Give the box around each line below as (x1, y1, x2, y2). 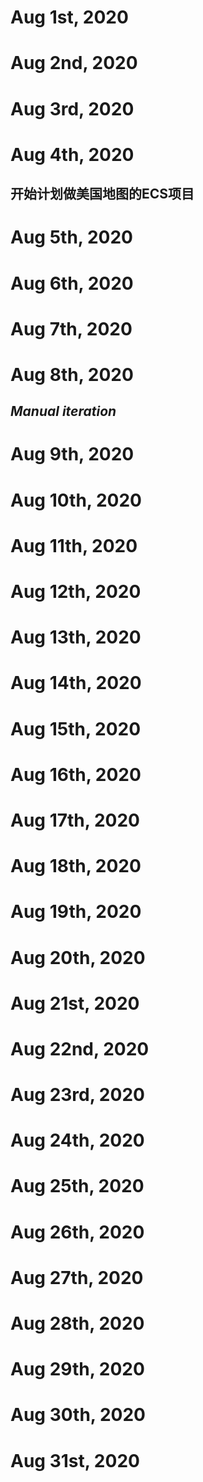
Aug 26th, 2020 (10, 1221, 145, 1243)
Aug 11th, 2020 (10, 534, 138, 557)
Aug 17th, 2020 (10, 809, 140, 831)
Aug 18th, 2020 (10, 855, 142, 878)
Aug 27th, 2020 (10, 1266, 144, 1289)
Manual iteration (10, 403, 117, 420)
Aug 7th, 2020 (10, 317, 133, 340)
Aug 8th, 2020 (10, 363, 134, 386)
